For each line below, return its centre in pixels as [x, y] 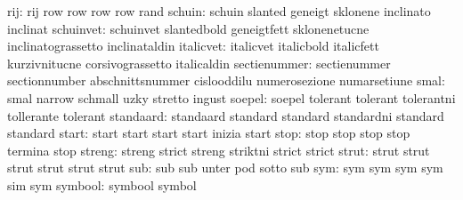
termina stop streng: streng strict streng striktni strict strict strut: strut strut [219, 150]
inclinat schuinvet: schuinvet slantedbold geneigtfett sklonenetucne [188, 28]
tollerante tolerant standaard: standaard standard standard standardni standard [226, 115]
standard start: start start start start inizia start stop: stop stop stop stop [209, 133]
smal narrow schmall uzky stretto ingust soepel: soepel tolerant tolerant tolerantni [231, 97]
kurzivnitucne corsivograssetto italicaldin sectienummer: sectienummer [199, 63]
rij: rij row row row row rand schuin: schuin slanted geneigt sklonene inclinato [219, 11]
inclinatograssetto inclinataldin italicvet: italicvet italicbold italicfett [193, 46]
